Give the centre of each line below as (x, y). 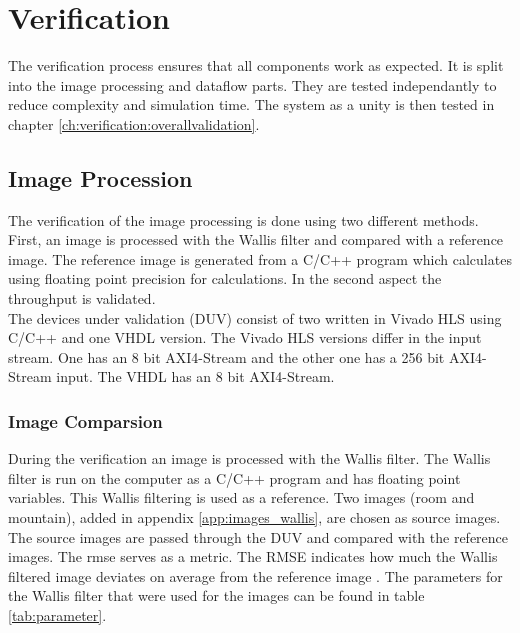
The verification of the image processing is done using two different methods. (243, 219)
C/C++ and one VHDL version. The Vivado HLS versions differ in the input (245, 337)
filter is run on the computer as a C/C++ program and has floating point (234, 477)
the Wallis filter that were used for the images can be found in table (216, 595)
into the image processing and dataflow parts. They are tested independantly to (252, 84)
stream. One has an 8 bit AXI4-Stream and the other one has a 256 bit (226, 356)
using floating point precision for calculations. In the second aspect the (225, 278)
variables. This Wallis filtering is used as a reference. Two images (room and (241, 497)
